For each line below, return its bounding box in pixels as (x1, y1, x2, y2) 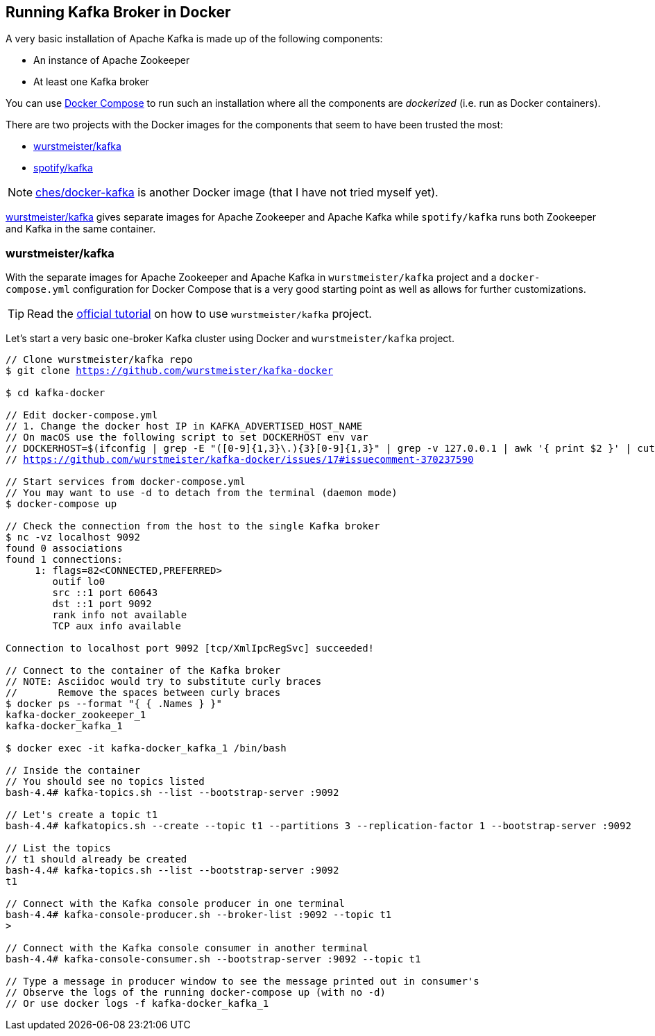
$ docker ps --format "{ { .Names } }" (6, 698, 222, 710)
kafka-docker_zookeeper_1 (6, 709, 146, 721)
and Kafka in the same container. (6, 223, 156, 235)
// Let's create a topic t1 (6, 809, 158, 821)
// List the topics (6, 842, 111, 854)
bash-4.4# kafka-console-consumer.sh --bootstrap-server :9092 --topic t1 (6, 953, 421, 965)
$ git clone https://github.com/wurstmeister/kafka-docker (6, 365, 334, 377)
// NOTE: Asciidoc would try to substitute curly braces (6, 676, 322, 688)
